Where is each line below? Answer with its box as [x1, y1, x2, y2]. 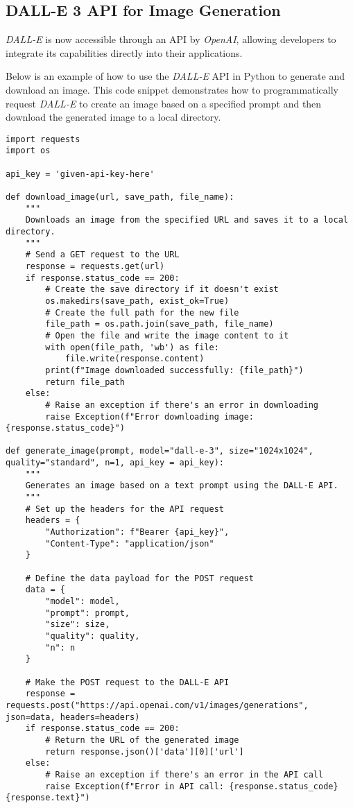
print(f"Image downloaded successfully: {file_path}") [45, 365, 304, 375]
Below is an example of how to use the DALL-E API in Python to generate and [6, 69, 345, 83]
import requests [6, 134, 80, 144]
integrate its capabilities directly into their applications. [6, 45, 243, 60]
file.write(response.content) [64, 354, 205, 364]
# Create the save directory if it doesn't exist [45, 284, 279, 295]
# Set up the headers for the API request [25, 504, 224, 514]
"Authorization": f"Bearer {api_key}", [45, 527, 230, 538]
